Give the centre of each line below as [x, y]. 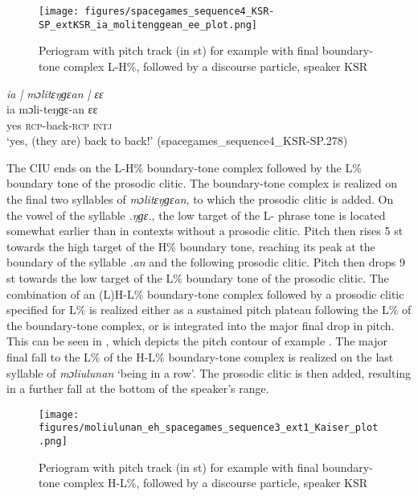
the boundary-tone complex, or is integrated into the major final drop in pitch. [201, 325]
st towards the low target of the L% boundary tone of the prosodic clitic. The [198, 278]
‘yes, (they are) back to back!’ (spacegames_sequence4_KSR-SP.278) [177, 141]
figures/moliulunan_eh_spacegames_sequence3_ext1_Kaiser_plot [209, 428]
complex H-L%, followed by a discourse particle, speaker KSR [216, 483]
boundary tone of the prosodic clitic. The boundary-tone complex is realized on [202, 183]
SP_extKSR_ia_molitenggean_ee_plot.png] [148, 25]
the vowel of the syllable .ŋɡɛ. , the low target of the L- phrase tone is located [196, 215]
